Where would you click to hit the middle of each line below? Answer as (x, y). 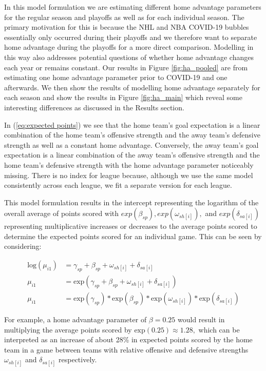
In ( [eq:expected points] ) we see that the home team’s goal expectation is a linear (132, 124)
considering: (23, 246)
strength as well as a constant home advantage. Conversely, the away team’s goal (131, 144)
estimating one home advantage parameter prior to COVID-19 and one (116, 77)
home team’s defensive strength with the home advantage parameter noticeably (129, 164)
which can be (219, 329)
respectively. (78, 359)
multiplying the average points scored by (68, 329)
